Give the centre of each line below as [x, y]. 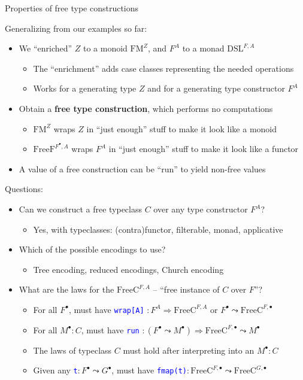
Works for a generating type [85, 88]
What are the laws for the [66, 289]
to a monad [203, 48]
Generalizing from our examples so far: [76, 28]
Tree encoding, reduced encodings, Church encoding [128, 269]
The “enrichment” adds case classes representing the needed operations [163, 68]
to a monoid [105, 48]
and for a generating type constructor [216, 88]
